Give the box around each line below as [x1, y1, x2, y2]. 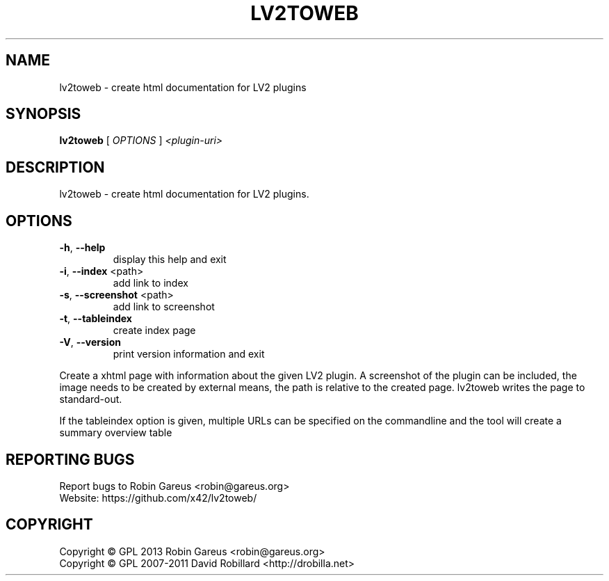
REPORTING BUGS [6, 450, 135, 468]
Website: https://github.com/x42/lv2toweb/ [59, 491, 257, 504]
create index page [113, 324, 196, 337]
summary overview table [59, 427, 172, 439]
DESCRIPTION [6, 158, 105, 176]
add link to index [113, 277, 188, 289]
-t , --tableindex [59, 312, 132, 325]
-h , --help [59, 241, 106, 254]
